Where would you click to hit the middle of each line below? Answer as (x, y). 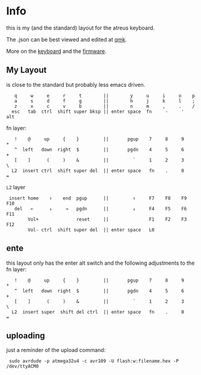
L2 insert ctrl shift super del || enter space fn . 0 (98, 171)
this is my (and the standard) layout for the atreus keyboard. (81, 28)
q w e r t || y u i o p (105, 96)
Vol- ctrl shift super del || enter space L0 (91, 230)
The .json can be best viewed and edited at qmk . (67, 39)
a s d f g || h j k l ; (105, 101)
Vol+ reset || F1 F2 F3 (107, 219)
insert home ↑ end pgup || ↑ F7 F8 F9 (98, 198)
